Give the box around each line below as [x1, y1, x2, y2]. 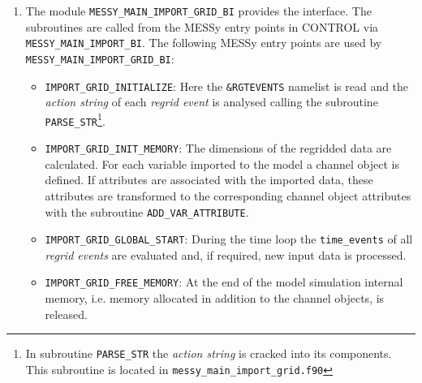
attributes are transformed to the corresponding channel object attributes [45, 187, 411, 204]
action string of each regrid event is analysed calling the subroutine [45, 93, 378, 110]
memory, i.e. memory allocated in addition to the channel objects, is [45, 290, 385, 307]
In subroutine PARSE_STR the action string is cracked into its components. [25, 345, 392, 362]
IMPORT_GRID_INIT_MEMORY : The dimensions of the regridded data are [45, 140, 392, 157]
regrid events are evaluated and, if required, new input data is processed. [45, 246, 407, 263]
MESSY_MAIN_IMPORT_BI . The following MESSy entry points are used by [25, 34, 382, 51]
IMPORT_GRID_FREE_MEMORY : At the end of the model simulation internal [45, 273, 403, 290]
